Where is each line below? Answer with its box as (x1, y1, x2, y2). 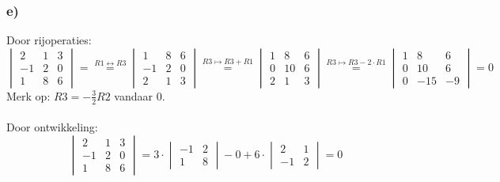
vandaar (114, 87, 153, 104)
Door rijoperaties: (6, 32, 92, 48)
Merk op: (6, 87, 51, 104)
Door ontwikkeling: (6, 119, 98, 135)
